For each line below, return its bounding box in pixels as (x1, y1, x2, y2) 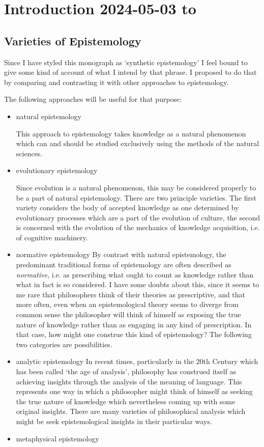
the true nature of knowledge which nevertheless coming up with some (16, 396, 236, 406)
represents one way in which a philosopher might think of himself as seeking (16, 386, 253, 397)
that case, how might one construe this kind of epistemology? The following (16, 329, 252, 340)
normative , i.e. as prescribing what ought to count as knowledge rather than (16, 269, 254, 280)
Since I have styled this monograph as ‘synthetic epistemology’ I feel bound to (4, 57, 248, 67)
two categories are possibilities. (16, 339, 112, 349)
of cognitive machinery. (16, 232, 88, 242)
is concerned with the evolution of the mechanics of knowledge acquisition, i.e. (16, 222, 260, 233)
